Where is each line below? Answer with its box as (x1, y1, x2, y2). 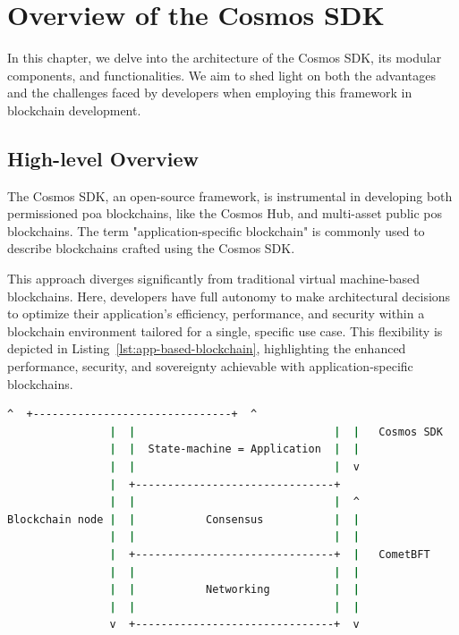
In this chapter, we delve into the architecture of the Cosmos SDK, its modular (7, 48, 442, 67)
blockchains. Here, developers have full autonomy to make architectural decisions (7, 286, 451, 305)
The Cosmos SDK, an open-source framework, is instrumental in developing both (7, 186, 453, 205)
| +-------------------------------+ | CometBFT (109, 547, 430, 561)
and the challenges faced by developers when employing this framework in (7, 83, 412, 102)
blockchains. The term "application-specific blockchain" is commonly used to (7, 221, 425, 240)
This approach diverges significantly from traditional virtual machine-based (7, 269, 420, 288)
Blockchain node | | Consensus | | (7, 512, 360, 526)
